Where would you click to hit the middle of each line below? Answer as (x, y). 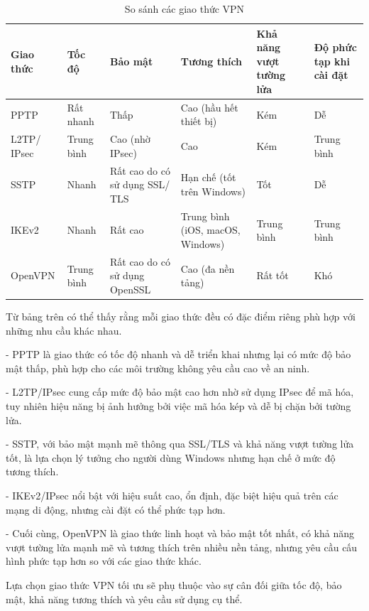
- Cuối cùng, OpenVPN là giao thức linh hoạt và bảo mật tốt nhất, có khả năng (180, 533)
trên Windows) (213, 191)
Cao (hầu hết (209, 107)
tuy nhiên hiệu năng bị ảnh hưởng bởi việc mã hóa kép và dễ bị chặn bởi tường (178, 406)
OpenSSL (130, 289)
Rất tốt (272, 275)
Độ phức (335, 47)
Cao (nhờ (130, 139)
